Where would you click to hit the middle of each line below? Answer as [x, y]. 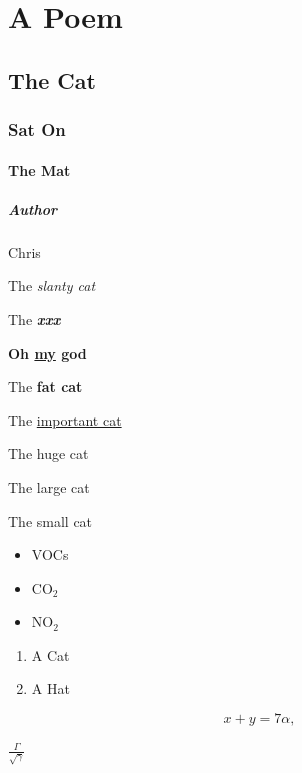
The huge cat [48, 453]
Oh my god [47, 352]
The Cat [52, 79]
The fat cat [45, 386]
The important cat [65, 419]
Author [32, 208]
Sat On [37, 129]
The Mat [39, 169]
